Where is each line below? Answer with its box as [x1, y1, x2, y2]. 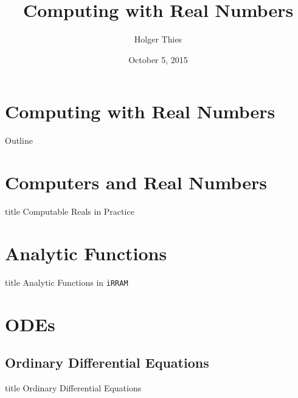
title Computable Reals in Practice [5, 204, 134, 217]
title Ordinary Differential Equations [5, 381, 142, 394]
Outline [5, 134, 33, 147]
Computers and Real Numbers [5, 170, 267, 195]
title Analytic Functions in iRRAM [5, 275, 128, 288]
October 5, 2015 [128, 53, 188, 66]
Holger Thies [134, 33, 182, 46]
